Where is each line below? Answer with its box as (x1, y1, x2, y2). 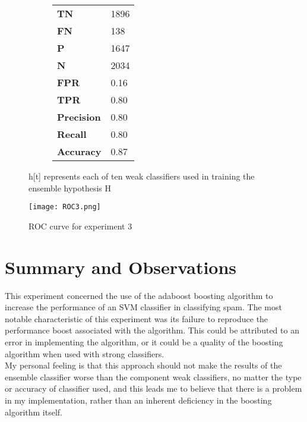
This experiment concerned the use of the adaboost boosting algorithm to (5, 289, 273, 301)
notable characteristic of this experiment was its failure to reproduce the (5, 312, 268, 325)
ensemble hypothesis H (29, 181, 112, 194)
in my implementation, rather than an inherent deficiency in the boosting (5, 393, 272, 406)
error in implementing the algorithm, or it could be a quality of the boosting (5, 335, 283, 348)
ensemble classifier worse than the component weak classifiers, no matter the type (5, 370, 302, 383)
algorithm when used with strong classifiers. (5, 347, 164, 360)
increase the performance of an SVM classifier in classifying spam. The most (5, 301, 282, 313)
